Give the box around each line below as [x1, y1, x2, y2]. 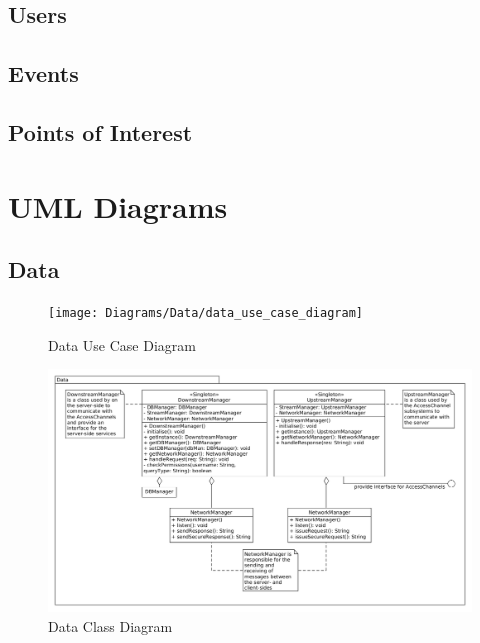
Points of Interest [8, 116, 193, 147]
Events [8, 58, 79, 89]
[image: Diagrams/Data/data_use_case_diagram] [48, 305, 363, 320]
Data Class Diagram [48, 615, 173, 636]
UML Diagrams [8, 185, 228, 226]
